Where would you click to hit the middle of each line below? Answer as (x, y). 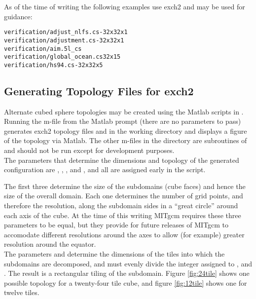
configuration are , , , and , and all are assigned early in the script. (105, 169)
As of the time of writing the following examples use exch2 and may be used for (125, 6)
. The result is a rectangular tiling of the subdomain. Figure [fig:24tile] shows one (127, 273)
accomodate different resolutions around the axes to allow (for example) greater (124, 234)
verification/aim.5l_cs (43, 49)
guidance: (18, 16)
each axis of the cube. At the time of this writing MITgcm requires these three (123, 215)
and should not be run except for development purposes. (89, 150)
